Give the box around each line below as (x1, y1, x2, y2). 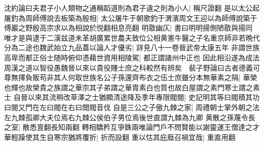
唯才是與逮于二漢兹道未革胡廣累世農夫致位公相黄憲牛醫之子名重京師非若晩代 (4, 32, 260, 43)
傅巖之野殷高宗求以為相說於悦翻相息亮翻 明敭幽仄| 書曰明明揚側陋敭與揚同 (4, 22, 253, 33)
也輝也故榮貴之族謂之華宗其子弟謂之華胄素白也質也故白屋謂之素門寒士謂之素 (4, 82, 260, 92)
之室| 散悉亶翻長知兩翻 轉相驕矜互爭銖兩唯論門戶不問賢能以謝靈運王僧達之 (4, 122, 253, 132)
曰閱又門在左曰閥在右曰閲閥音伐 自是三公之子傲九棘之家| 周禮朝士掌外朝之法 (4, 101, 260, 112)
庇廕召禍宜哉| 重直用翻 (160, 131, 236, 142)
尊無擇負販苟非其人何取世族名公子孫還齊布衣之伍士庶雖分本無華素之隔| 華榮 (4, 72, 257, 83)
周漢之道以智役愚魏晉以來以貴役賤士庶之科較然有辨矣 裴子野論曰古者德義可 (4, 62, 260, 72)
